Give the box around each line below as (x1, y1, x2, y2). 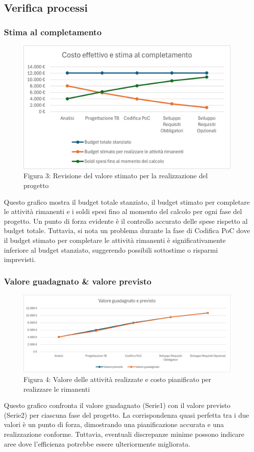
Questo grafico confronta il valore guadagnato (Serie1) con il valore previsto (4, 400, 231, 410)
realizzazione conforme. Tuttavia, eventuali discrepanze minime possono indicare (4, 429, 244, 439)
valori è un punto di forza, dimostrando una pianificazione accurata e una (4, 419, 224, 429)
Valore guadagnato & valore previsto (4, 275, 151, 287)
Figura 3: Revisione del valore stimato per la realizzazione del (23, 170, 208, 181)
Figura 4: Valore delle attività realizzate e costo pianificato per (23, 374, 212, 384)
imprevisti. (4, 254, 36, 264)
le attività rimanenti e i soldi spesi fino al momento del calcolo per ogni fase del (4, 206, 242, 216)
